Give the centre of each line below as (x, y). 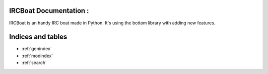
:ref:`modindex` (37, 56)
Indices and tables (38, 37)
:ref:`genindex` (37, 49)
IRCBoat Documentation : (49, 11)
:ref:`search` (34, 63)
